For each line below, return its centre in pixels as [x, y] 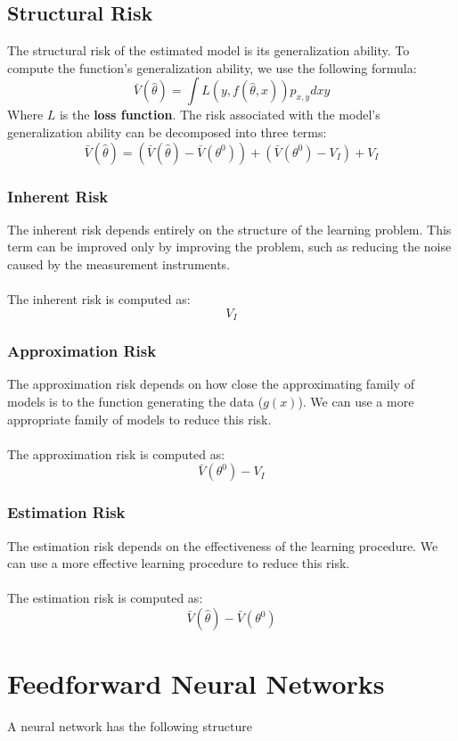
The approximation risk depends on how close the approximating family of [211, 384]
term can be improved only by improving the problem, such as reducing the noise [229, 247]
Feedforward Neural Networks [196, 683]
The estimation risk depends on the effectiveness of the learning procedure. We [223, 545]
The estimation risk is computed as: [105, 598]
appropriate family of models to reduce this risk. [139, 419]
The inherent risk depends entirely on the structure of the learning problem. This [229, 229]
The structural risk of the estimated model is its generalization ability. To [209, 50]
